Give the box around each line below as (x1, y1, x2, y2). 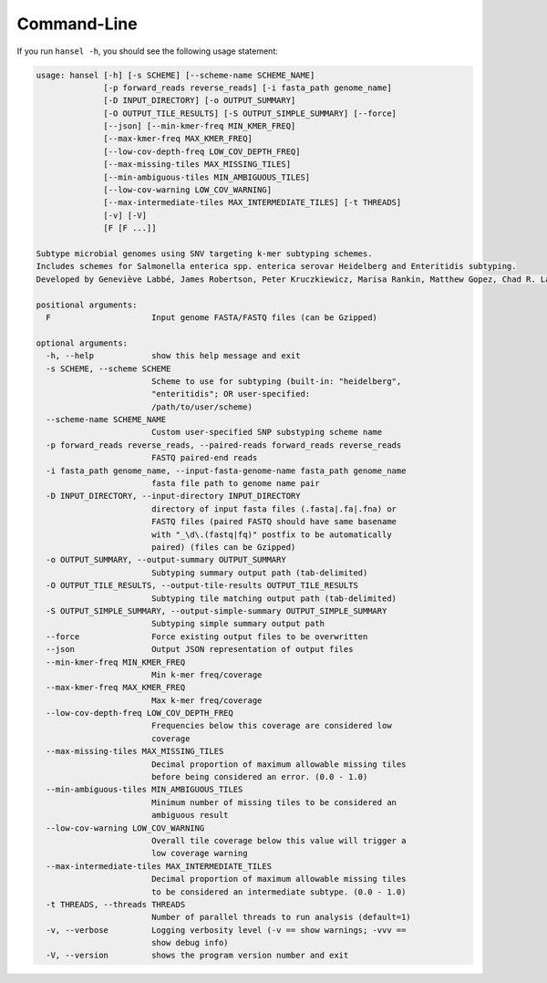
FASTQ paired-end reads (150, 452, 258, 463)
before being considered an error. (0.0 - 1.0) (150, 771, 368, 782)
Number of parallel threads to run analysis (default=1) (150, 912, 412, 923)
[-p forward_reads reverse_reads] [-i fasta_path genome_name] (103, 82, 392, 93)
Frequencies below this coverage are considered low (150, 720, 392, 731)
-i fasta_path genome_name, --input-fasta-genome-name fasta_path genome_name (46, 465, 407, 476)
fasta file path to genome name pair (150, 479, 320, 489)
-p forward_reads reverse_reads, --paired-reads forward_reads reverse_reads (46, 440, 402, 450)
